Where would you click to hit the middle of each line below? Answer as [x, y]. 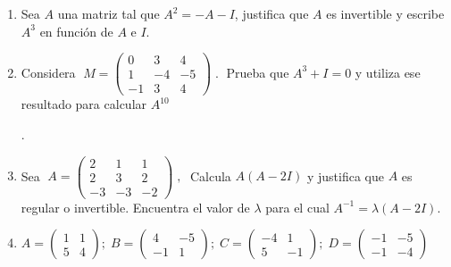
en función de [76, 31]
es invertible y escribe [385, 13]
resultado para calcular [84, 104]
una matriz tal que [109, 13]
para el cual [297, 207]
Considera [48, 72]
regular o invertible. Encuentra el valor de [135, 207]
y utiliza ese [388, 72]
